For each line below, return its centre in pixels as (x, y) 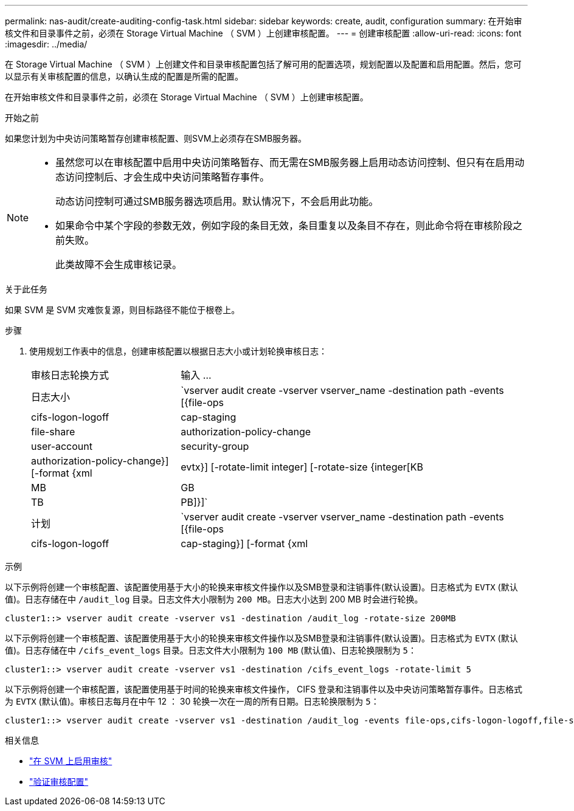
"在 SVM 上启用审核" (71, 761)
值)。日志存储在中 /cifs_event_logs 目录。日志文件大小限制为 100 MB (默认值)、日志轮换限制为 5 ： (211, 650)
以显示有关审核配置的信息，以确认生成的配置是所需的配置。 (124, 76)
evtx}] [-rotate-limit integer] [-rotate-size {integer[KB (302, 467)
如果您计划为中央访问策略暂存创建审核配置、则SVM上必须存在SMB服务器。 (156, 138)
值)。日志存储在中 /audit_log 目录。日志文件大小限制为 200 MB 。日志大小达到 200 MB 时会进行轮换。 (214, 599)
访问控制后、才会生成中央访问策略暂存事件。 (168, 177)
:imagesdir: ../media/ (46, 44)
